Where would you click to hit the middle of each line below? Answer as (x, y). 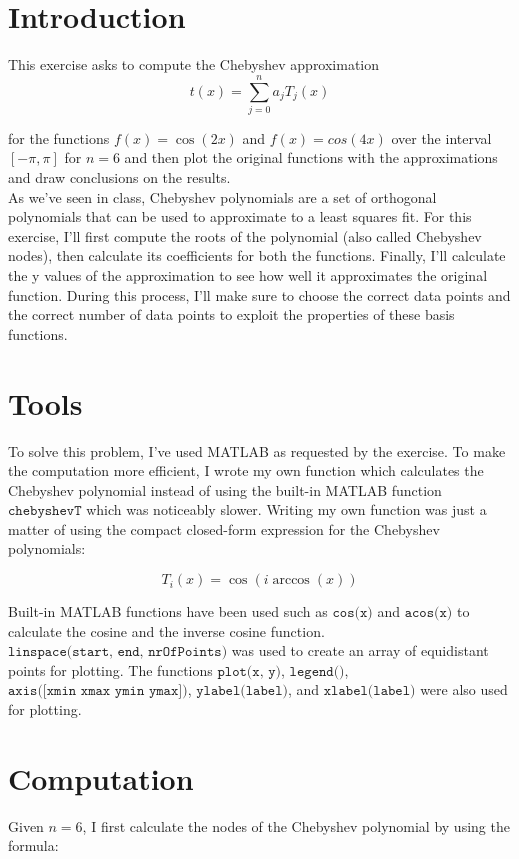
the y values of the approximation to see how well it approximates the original (248, 275)
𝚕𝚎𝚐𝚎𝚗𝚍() (317, 671)
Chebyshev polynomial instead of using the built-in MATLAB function (225, 489)
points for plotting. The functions (110, 669)
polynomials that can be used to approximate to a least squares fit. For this (240, 216)
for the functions (59, 137)
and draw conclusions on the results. (119, 177)
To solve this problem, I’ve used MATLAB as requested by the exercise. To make (257, 450)
